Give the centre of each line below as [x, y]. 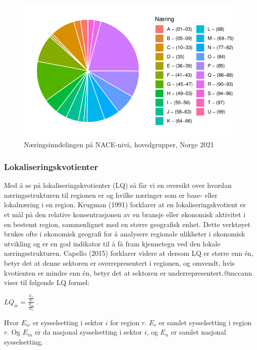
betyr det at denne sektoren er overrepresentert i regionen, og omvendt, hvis [120, 262]
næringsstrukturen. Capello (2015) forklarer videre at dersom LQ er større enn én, [129, 253]
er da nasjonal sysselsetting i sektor [88, 332]
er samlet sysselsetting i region [205, 322]
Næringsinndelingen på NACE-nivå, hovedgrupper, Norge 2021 [119, 145]
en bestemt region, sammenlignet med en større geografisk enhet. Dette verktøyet [127, 224]
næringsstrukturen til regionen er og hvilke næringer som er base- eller [111, 195]
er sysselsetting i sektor [68, 322]
